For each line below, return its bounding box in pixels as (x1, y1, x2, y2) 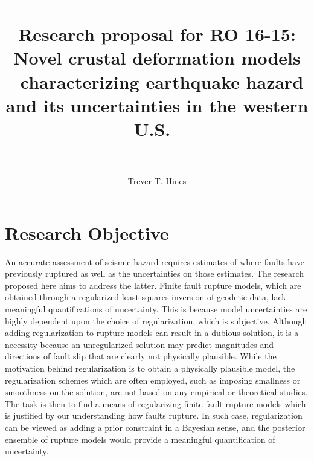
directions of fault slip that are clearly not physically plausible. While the (5, 350, 277, 363)
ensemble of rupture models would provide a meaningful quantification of (5, 433, 275, 445)
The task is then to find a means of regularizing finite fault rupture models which (5, 397, 306, 410)
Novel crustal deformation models (13, 45, 301, 70)
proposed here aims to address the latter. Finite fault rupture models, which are (5, 279, 301, 291)
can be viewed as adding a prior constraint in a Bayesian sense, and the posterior (5, 421, 306, 433)
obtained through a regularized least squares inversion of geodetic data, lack (5, 291, 286, 303)
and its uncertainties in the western (5, 92, 309, 117)
